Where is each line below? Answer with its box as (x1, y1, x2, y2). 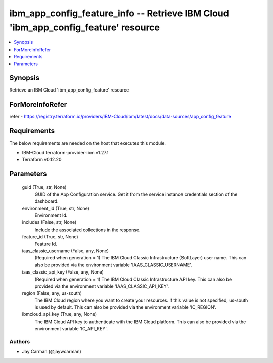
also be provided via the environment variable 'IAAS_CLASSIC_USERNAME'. (34, 262, 192, 268)
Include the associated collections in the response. (34, 226, 141, 233)
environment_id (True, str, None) (22, 205, 89, 211)
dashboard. (34, 198, 59, 204)
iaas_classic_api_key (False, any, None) (22, 269, 104, 275)
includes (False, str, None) (22, 219, 77, 225)
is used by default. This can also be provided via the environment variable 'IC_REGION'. (34, 304, 217, 310)
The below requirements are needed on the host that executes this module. (9, 140, 166, 146)
